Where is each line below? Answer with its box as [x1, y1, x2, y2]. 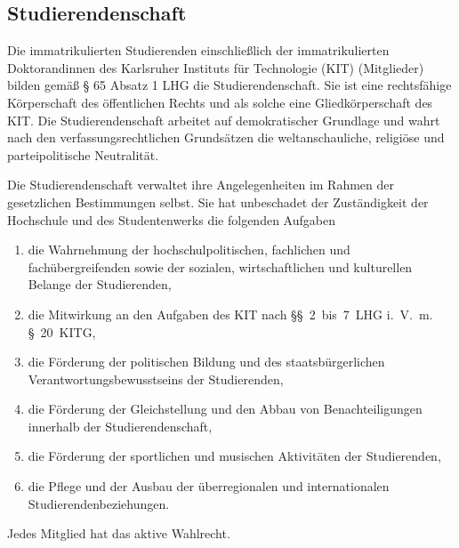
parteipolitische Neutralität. [7, 145, 159, 164]
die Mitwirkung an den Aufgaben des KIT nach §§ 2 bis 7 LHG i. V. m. [28, 304, 433, 323]
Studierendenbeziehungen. [28, 494, 170, 512]
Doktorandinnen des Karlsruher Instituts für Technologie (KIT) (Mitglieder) [7, 58, 424, 77]
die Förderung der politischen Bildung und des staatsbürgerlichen [28, 352, 385, 371]
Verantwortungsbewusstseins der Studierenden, [28, 369, 284, 388]
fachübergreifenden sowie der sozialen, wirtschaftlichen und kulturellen [28, 257, 413, 276]
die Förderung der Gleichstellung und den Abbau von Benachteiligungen [28, 399, 423, 418]
